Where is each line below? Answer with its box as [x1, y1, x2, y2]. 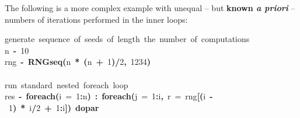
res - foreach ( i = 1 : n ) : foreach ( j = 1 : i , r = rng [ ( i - [5, 90, 213, 102]
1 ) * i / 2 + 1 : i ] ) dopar [9, 101, 99, 113]
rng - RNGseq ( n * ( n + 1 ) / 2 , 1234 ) [5, 55, 151, 68]
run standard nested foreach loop [5, 78, 128, 91]
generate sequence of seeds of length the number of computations [5, 33, 250, 45]
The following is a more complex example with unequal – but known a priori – [5, 2, 295, 13]
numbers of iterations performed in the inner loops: [5, 13, 188, 25]
